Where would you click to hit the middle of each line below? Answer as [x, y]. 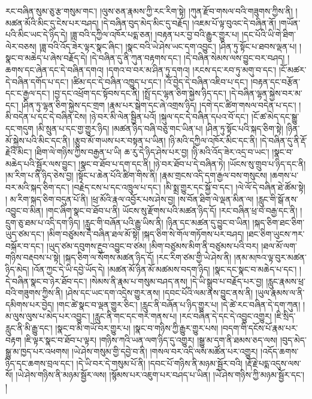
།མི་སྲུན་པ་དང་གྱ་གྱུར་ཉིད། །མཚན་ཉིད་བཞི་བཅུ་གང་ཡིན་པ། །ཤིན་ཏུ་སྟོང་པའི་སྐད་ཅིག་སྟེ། [160, 128]
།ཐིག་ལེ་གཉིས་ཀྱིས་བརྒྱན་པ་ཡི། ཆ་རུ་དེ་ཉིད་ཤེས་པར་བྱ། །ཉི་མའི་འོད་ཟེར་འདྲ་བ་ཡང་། [152, 152]
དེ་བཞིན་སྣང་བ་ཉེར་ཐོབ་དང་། [46, 281]
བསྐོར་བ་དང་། [25, 245]
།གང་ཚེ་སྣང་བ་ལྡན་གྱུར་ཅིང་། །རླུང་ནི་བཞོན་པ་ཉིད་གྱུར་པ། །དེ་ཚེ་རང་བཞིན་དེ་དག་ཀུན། [178, 304]
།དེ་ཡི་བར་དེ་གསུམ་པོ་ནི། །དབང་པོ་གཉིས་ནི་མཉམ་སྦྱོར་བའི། [159, 363]
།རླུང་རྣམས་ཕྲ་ [286, 281]
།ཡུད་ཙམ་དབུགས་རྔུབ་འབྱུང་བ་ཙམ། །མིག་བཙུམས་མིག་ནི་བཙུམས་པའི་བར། [152, 245]
